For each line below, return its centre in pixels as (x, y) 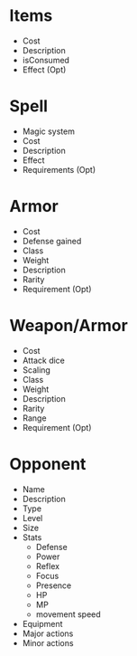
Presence (54, 585)
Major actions (48, 633)
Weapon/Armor (68, 326)
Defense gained (52, 241)
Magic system (48, 131)
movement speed (68, 614)
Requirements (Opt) (59, 169)
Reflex (48, 566)
